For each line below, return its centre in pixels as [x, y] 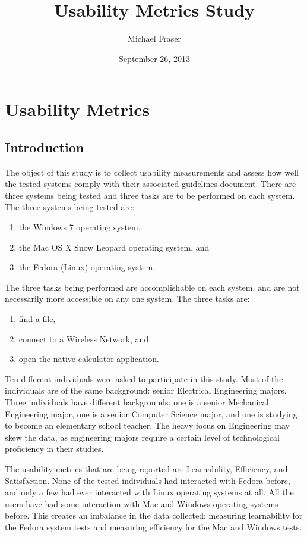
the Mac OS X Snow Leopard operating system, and [114, 247]
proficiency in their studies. [54, 449]
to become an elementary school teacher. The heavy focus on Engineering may [147, 425]
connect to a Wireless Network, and [84, 338]
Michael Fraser [154, 38]
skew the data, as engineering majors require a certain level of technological [142, 437]
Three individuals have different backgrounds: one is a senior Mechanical [137, 402]
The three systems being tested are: [70, 207]
